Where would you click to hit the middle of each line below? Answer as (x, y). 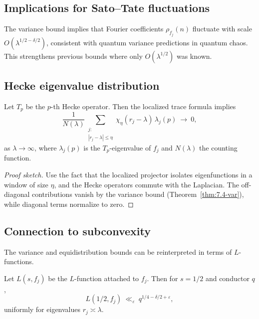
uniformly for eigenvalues (42, 309)
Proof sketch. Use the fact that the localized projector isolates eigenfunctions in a (128, 174)
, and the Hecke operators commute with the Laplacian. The (146, 184)
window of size (26, 184)
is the (92, 147)
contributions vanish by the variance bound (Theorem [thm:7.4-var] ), (138, 194)
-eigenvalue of (130, 147)
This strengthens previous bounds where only (73, 56)
